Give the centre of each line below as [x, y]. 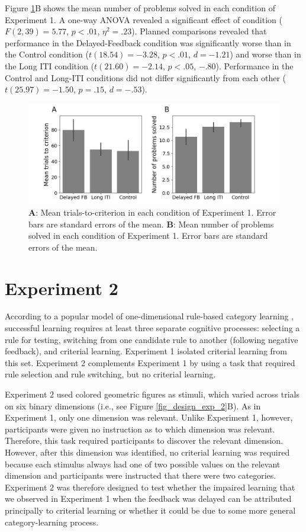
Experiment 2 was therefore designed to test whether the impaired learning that [150, 487]
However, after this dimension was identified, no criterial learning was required [147, 452]
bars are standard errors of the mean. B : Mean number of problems [151, 224]
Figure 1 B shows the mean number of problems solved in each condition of [140, 8]
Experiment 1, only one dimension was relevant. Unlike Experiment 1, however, [149, 417]
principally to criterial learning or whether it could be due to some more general [150, 510]
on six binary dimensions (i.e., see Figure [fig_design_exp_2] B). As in [133, 406]
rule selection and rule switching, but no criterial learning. [110, 374]
